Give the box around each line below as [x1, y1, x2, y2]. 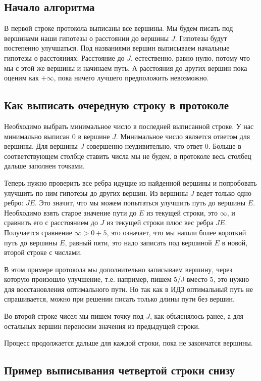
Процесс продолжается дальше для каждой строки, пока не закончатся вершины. [4, 337, 253, 348]
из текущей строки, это [146, 207, 218, 218]
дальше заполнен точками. [4, 160, 85, 171]
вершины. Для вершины [4, 141, 78, 151]
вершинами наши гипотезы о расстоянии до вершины [4, 32, 169, 43]
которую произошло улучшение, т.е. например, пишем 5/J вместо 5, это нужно [4, 274, 249, 284]
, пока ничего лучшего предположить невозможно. [54, 72, 209, 83]
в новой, [222, 237, 248, 247]
